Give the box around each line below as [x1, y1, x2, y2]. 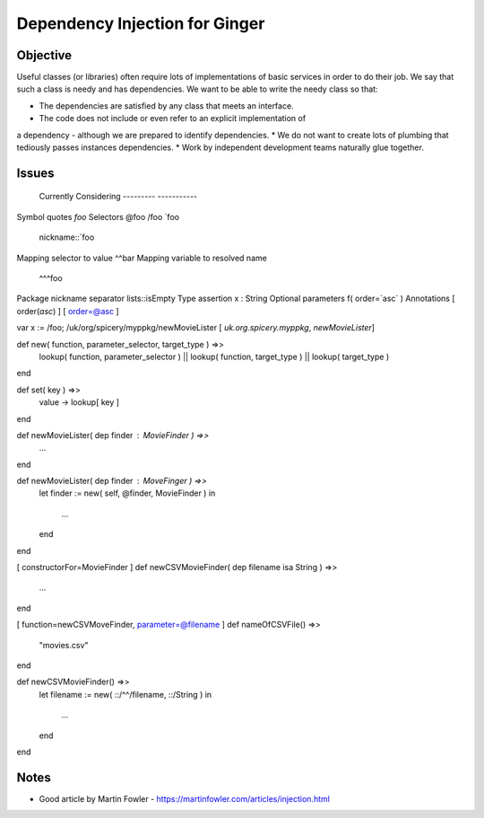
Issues [16, 165, 55, 180]
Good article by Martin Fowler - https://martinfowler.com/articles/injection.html [39, 793, 331, 804]
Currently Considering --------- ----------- [39, 191, 198, 202]
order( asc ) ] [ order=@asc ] [16, 305, 120, 316]
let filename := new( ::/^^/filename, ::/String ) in [39, 689, 212, 699]
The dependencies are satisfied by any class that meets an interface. [39, 100, 295, 111]
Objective [16, 48, 73, 63]
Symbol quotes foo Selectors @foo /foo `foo [16, 211, 179, 222]
